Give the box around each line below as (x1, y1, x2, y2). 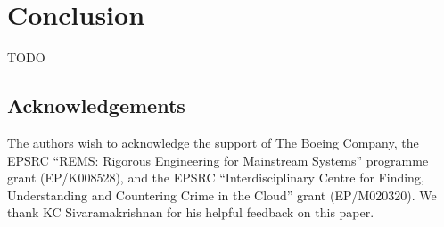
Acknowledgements (7, 92, 185, 119)
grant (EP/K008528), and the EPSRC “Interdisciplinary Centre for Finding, (7, 168, 424, 187)
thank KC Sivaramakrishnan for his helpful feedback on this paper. (7, 203, 374, 222)
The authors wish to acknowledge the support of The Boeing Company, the (7, 133, 419, 151)
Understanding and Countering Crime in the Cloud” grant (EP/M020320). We (7, 185, 437, 204)
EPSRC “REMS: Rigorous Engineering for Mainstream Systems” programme (7, 150, 429, 169)
